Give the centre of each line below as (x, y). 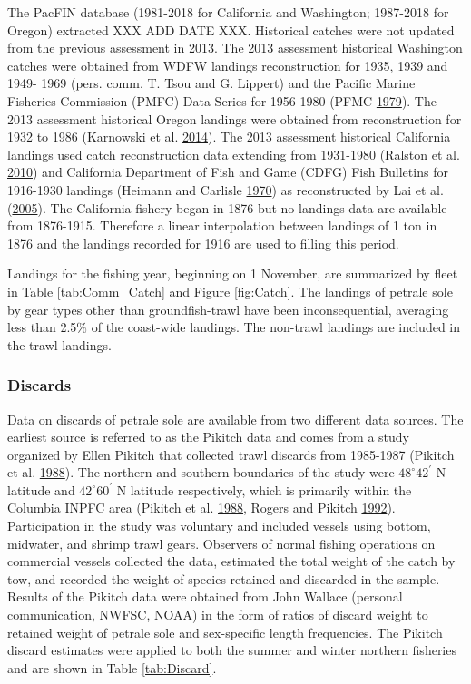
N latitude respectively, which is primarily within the (264, 489)
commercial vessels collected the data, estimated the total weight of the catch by (231, 561)
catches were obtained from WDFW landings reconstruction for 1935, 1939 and (228, 65)
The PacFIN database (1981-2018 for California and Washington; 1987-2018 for (228, 12)
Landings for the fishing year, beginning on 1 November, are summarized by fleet (233, 274)
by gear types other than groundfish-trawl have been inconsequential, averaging (228, 309)
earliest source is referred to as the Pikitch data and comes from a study (209, 437)
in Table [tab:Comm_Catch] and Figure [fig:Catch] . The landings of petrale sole (230, 291)
